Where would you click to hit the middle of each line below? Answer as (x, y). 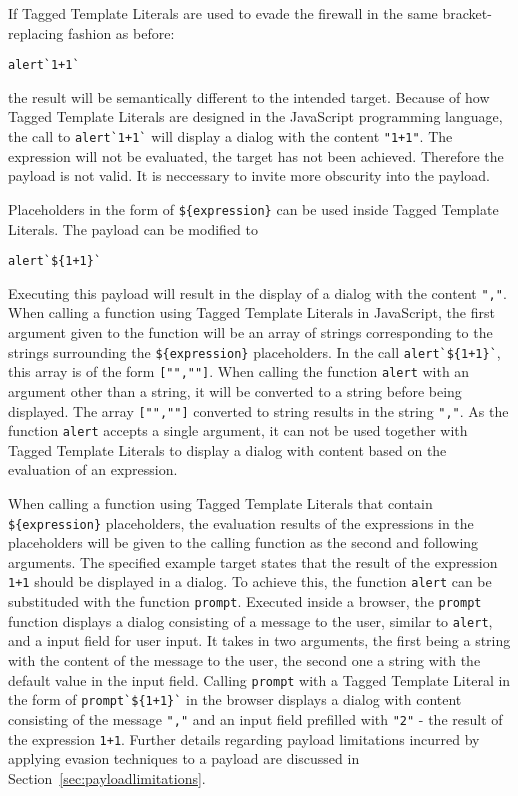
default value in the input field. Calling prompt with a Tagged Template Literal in (259, 679)
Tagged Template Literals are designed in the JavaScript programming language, (255, 116)
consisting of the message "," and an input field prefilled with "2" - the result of (255, 718)
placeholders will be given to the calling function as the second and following (243, 542)
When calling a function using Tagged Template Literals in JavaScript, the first (251, 312)
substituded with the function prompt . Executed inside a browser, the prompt (245, 601)
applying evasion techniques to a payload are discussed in (184, 758)
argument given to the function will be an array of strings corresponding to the (250, 332)
